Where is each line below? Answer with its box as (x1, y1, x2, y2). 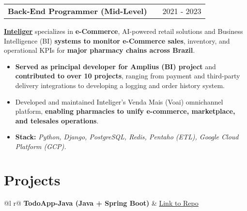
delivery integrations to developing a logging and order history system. (15, 80, 225, 90)
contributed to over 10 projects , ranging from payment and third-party (15, 71, 240, 81)
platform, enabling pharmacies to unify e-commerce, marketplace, (15, 106, 235, 116)
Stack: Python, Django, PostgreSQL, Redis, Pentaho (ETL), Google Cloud (15, 132, 239, 142)
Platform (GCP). (15, 141, 66, 151)
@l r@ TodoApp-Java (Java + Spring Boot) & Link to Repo (4, 197, 199, 208)
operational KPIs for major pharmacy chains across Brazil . (4, 45, 195, 55)
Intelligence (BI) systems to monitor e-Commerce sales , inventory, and (4, 35, 230, 45)
